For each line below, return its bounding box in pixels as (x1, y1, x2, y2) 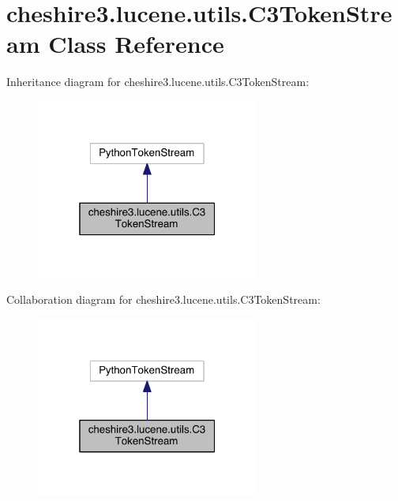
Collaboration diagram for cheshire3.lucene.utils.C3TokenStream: (6, 291, 321, 308)
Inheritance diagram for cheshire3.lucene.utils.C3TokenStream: (6, 73, 310, 90)
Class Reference (48, 28, 224, 60)
